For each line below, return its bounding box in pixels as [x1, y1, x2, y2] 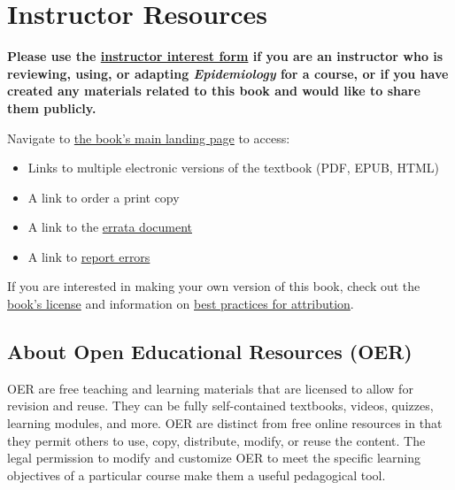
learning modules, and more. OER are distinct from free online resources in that [7, 414, 443, 433]
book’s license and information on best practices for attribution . [7, 295, 354, 313]
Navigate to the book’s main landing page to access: [7, 128, 290, 147]
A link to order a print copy [27, 188, 180, 206]
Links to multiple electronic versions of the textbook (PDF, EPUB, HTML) [27, 158, 440, 177]
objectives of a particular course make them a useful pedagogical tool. [7, 465, 386, 484]
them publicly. [7, 98, 96, 117]
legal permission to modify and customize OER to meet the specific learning [7, 448, 421, 467]
